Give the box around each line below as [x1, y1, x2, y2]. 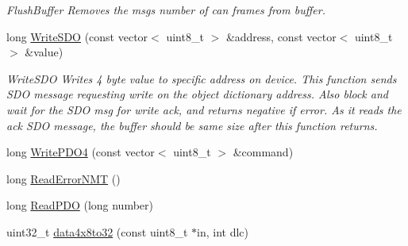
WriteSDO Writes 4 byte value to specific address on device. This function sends [6, 70, 397, 86]
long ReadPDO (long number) [6, 197, 153, 213]
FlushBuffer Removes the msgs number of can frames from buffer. [6, 2, 325, 17]
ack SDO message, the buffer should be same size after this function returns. [6, 117, 378, 133]
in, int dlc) [197, 223, 249, 240]
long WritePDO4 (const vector [6, 144, 155, 160]
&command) [233, 144, 294, 160]
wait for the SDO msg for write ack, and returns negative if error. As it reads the [6, 101, 402, 117]
